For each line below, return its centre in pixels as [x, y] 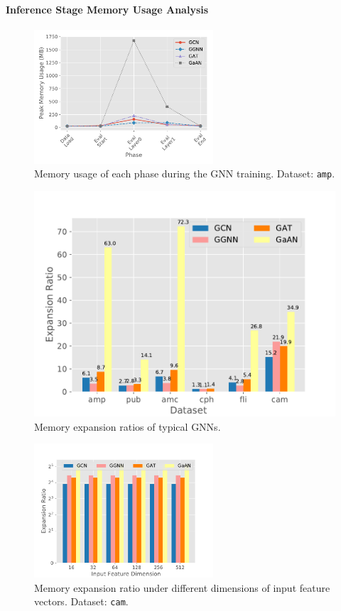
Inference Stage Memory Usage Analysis [107, 9]
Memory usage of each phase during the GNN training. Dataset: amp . [185, 174]
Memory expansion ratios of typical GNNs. [128, 426]
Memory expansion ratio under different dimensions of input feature [182, 587]
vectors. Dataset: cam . [81, 601]
